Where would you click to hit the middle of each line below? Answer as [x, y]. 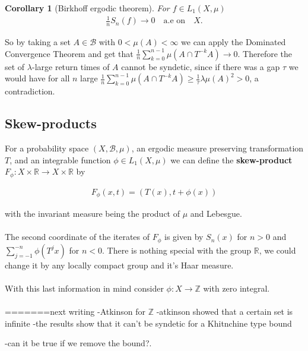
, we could [277, 250]
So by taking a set [38, 41]
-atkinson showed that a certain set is [225, 312]
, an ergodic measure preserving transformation [217, 148]
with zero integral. [236, 288]
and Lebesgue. [216, 214]
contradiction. [30, 91]
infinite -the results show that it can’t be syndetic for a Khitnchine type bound [148, 323]
